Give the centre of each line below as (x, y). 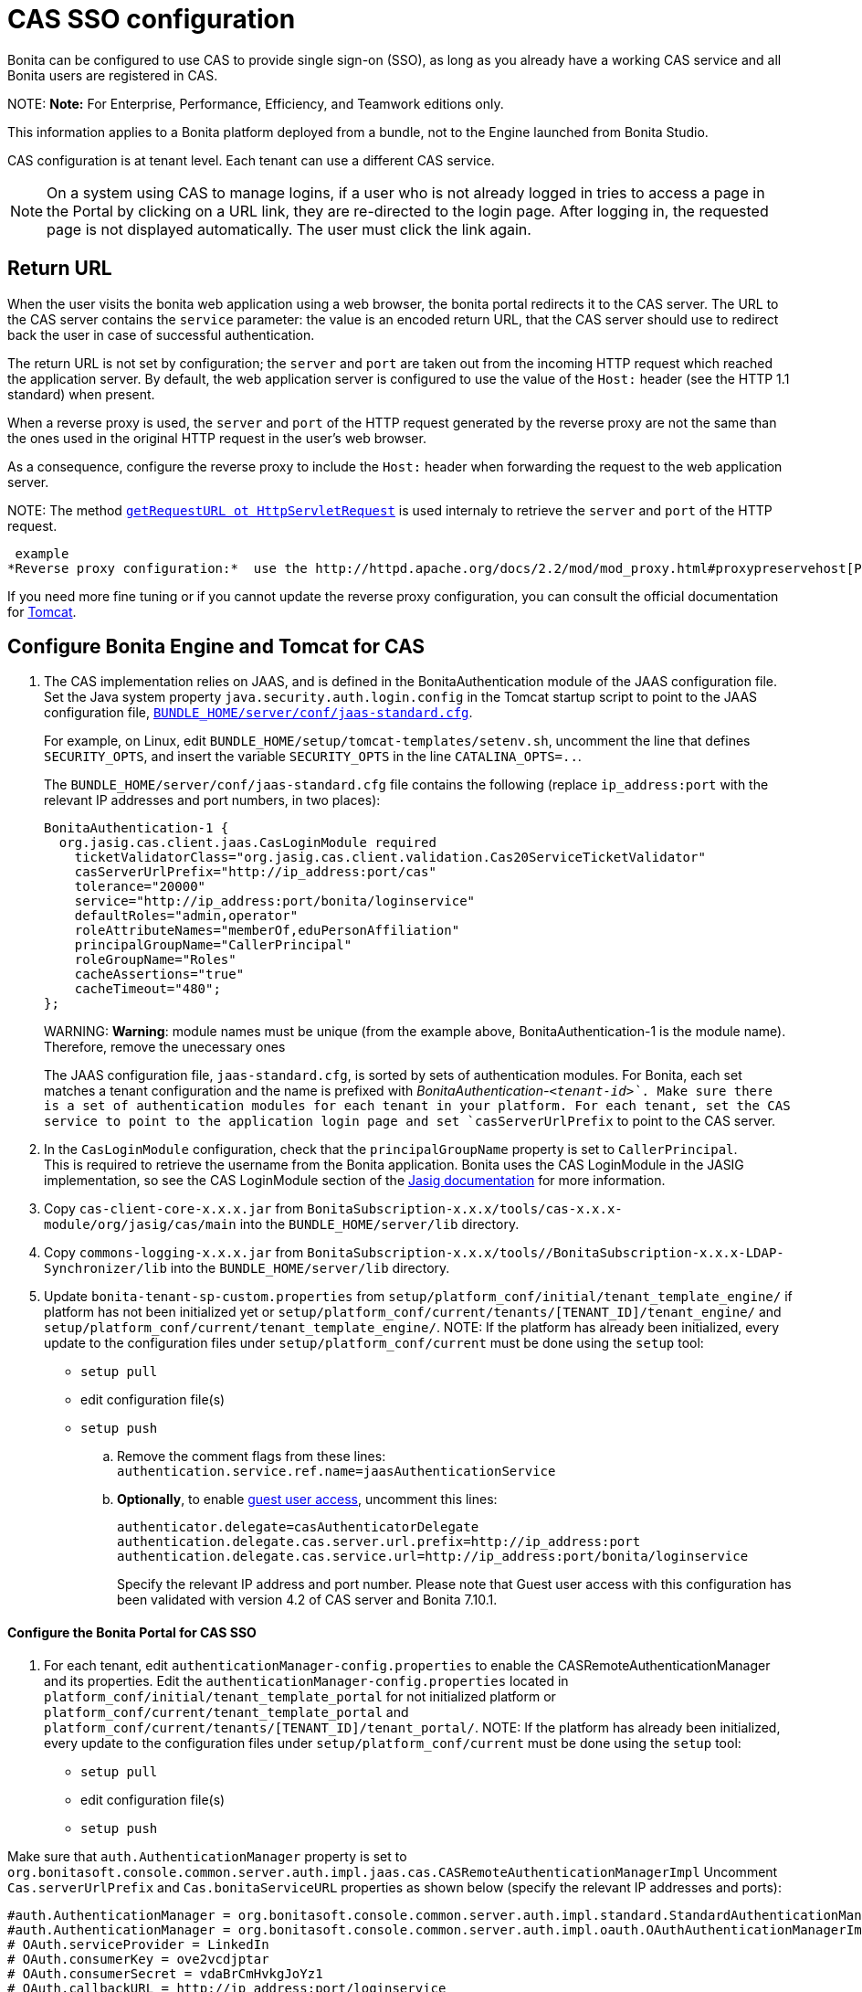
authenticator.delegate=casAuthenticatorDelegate (298, 1527)
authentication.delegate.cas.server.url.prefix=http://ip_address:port (379, 1542)
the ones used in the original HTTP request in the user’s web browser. (217, 438)
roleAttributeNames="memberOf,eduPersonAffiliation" (267, 931)
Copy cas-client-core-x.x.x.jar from (174, 1209)
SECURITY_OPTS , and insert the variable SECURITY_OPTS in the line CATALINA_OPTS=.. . (313, 757)
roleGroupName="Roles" (155, 960)
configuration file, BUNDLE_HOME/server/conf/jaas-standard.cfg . (258, 713)
